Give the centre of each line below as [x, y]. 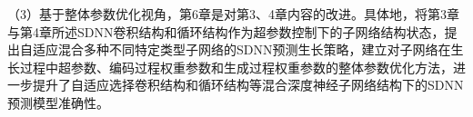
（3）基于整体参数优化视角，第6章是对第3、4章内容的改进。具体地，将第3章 [233, 14]
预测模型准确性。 [58, 102]
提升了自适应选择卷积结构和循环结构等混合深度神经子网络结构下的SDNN [248, 85]
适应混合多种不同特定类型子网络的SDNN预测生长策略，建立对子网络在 [242, 49]
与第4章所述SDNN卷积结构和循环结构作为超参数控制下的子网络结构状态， [226, 31]
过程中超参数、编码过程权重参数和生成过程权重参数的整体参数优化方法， [236, 67]
